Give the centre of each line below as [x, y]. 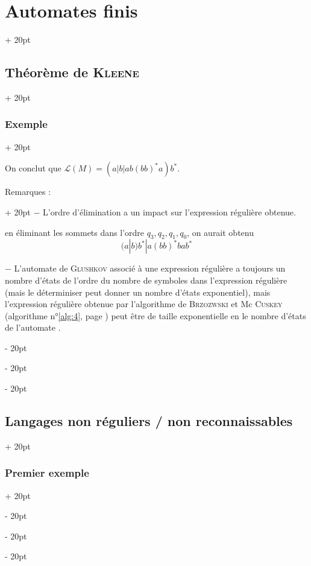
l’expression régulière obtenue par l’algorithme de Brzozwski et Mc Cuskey [144, 304]
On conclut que [33, 168]
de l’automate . [33, 327]
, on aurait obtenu [220, 232]
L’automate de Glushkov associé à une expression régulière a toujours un [150, 268]
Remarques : [28, 192]
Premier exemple [47, 473]
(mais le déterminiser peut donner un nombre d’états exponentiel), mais [138, 292]
